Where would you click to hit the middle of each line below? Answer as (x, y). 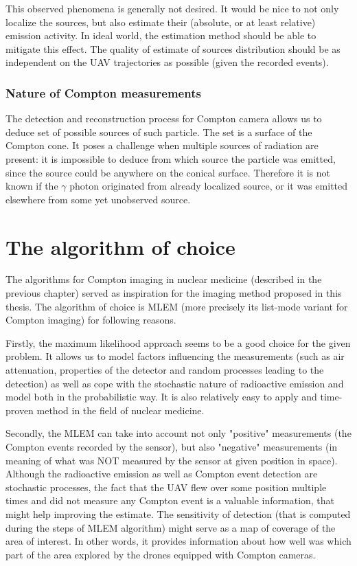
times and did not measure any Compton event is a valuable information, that (170, 500)
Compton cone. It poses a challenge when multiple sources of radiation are (162, 145)
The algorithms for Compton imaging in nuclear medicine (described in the (164, 279)
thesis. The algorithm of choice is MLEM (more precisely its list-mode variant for (177, 306)
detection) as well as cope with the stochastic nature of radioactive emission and (175, 383)
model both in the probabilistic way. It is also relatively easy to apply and (161, 397)
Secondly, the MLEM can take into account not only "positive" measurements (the (178, 433)
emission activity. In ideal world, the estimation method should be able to (161, 35)
